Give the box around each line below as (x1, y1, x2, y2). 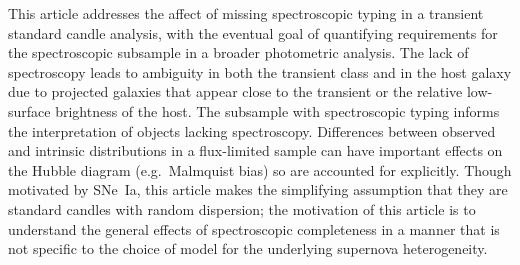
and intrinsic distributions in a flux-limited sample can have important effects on (8, 140, 503, 161)
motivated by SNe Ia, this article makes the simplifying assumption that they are (8, 179, 508, 200)
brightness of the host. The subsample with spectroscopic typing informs (55, 100, 500, 121)
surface (8, 100, 51, 121)
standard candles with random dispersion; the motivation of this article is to (8, 198, 476, 219)
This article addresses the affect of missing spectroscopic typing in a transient (8, 3, 484, 23)
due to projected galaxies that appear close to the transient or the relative (8, 81, 463, 102)
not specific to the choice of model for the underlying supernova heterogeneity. (8, 238, 488, 259)
